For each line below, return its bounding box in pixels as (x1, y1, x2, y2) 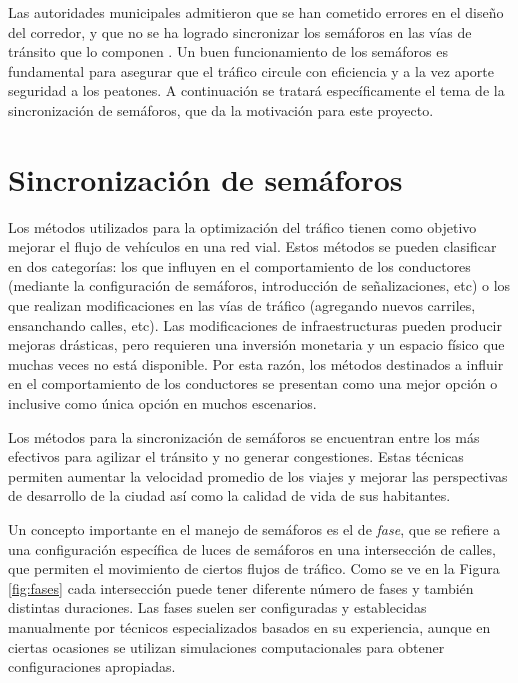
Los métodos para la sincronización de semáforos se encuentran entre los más (8, 426, 480, 447)
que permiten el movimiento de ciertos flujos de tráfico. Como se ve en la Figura (8, 558, 500, 579)
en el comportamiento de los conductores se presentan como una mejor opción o (8, 373, 498, 394)
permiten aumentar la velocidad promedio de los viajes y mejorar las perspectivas (8, 465, 508, 486)
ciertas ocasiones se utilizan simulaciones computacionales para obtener (8, 636, 445, 657)
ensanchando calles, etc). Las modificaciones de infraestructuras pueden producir (8, 314, 502, 335)
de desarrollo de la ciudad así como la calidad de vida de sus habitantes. (8, 485, 451, 506)
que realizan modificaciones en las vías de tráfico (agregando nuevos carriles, (8, 295, 476, 316)
